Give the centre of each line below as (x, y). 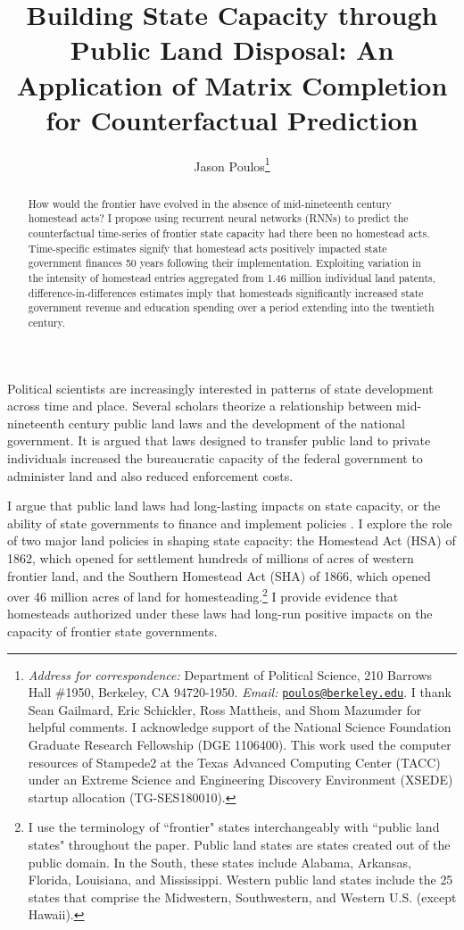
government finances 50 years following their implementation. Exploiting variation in (224, 263)
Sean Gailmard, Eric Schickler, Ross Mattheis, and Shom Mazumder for (225, 709)
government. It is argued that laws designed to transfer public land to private (219, 440)
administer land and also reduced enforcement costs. (150, 475)
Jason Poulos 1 (232, 164)
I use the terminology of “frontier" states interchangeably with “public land (234, 827)
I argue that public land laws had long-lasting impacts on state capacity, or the (224, 506)
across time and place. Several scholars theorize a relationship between (200, 406)
